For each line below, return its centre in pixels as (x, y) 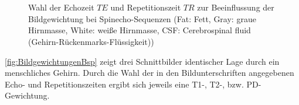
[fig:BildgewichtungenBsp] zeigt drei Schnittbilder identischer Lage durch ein (142, 61)
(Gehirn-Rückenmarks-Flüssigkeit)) (91, 41)
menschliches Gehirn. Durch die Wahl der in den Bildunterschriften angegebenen (149, 73)
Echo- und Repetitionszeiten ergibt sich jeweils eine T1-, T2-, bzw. (124, 84)
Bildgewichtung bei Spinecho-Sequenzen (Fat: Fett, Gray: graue (142, 18)
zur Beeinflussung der (236, 7)
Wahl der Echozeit (61, 7)
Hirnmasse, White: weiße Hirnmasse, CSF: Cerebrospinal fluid (140, 30)
